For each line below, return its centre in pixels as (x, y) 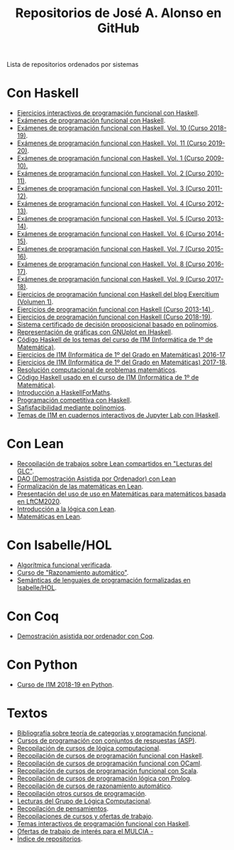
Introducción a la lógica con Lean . (66, 509)
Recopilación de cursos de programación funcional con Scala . (108, 770)
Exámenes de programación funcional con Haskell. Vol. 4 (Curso (111, 203)
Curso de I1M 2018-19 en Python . (65, 684)
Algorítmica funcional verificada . (65, 565)
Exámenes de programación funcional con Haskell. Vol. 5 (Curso (111, 219)
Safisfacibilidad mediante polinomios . (72, 408)
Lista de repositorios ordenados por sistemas (73, 65)
